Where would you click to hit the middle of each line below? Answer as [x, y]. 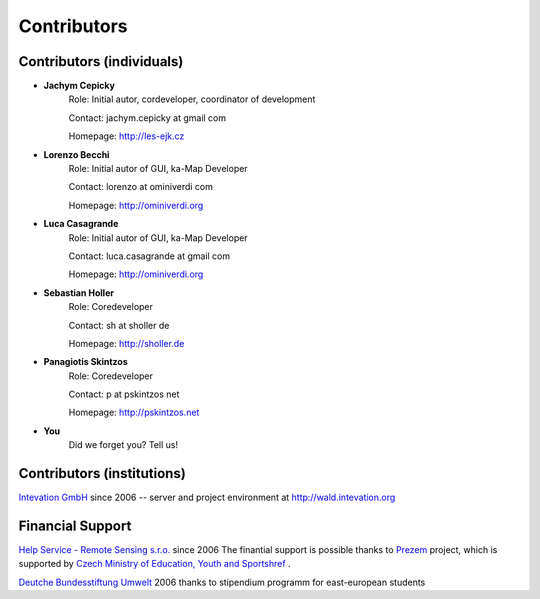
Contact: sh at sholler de [119, 325]
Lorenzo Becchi [76, 154]
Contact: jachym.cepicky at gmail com [147, 117]
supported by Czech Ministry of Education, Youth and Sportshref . [154, 564]
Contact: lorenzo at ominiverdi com [141, 187]
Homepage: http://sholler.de [126, 343]
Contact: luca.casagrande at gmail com [149, 256]
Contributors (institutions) [102, 473]
